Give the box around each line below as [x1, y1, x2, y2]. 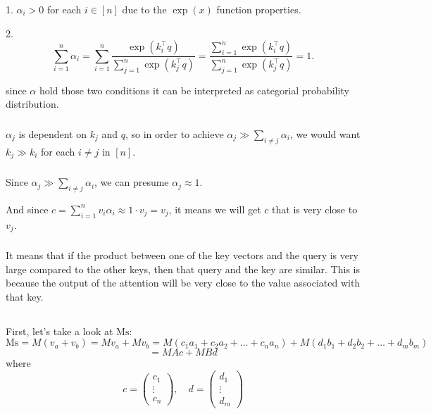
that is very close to [272, 201, 358, 216]
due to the [122, 2, 167, 16]
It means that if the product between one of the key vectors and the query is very [6, 248, 358, 263]
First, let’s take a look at [6, 323, 113, 338]
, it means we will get [168, 201, 261, 216]
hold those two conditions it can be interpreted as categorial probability [39, 82, 349, 97]
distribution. [6, 96, 59, 111]
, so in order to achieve [125, 126, 224, 141]
